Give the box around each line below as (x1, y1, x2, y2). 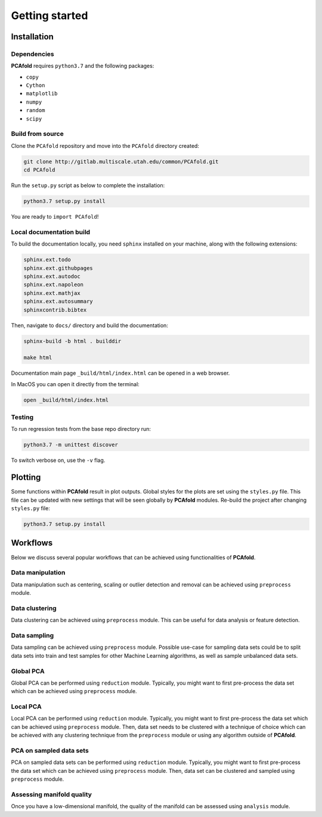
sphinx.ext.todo (23, 256, 72, 263)
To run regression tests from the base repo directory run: (11, 425, 151, 433)
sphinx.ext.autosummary (23, 298, 94, 305)
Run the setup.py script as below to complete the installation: (11, 182, 165, 189)
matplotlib (26, 90, 58, 97)
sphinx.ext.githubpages (23, 265, 94, 271)
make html (23, 355, 52, 361)
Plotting (11, 473, 41, 483)
